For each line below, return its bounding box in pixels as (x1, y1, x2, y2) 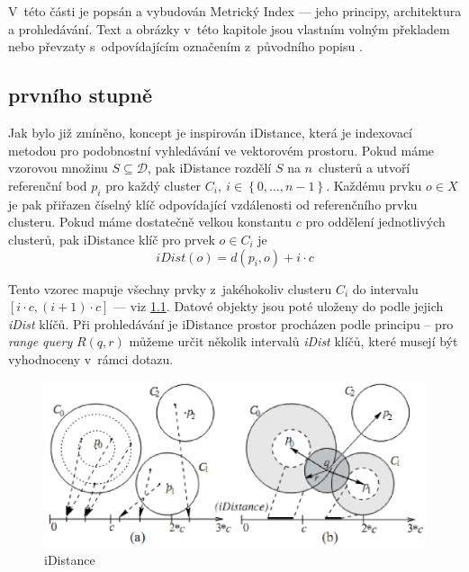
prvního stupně (8, 81, 153, 109)
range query (8, 332, 73, 351)
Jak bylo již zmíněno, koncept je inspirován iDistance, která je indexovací (8, 123, 413, 142)
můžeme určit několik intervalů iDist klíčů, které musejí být (129, 332, 458, 351)
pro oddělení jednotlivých (305, 212, 446, 231)
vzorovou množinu (8, 158, 108, 177)
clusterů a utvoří (318, 158, 410, 177)
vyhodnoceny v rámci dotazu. (8, 349, 174, 368)
